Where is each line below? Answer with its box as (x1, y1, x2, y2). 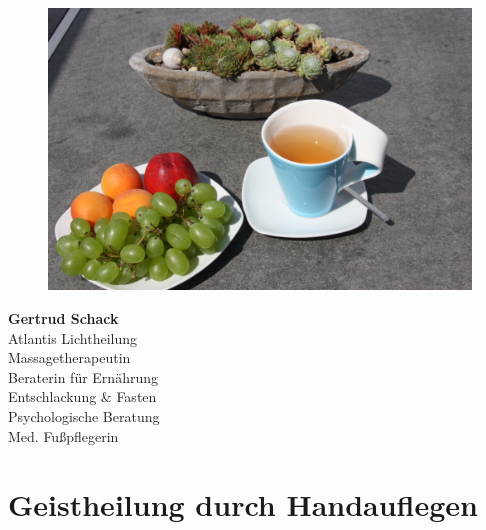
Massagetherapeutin (8, 347, 131, 368)
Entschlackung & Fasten (8, 386, 157, 407)
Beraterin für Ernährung (8, 366, 158, 387)
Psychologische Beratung (8, 405, 160, 426)
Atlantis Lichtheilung (8, 327, 138, 348)
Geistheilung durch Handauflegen (8, 484, 479, 525)
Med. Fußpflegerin (8, 425, 119, 446)
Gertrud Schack (8, 307, 119, 328)
